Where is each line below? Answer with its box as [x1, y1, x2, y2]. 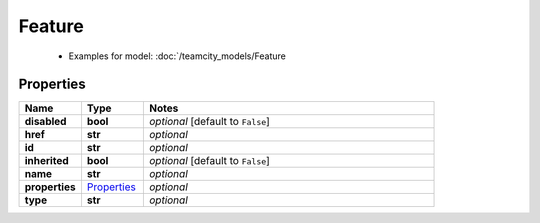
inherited [24, 154, 69, 168]
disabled [24, 115, 67, 129]
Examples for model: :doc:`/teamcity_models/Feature [68, 50, 287, 62]
